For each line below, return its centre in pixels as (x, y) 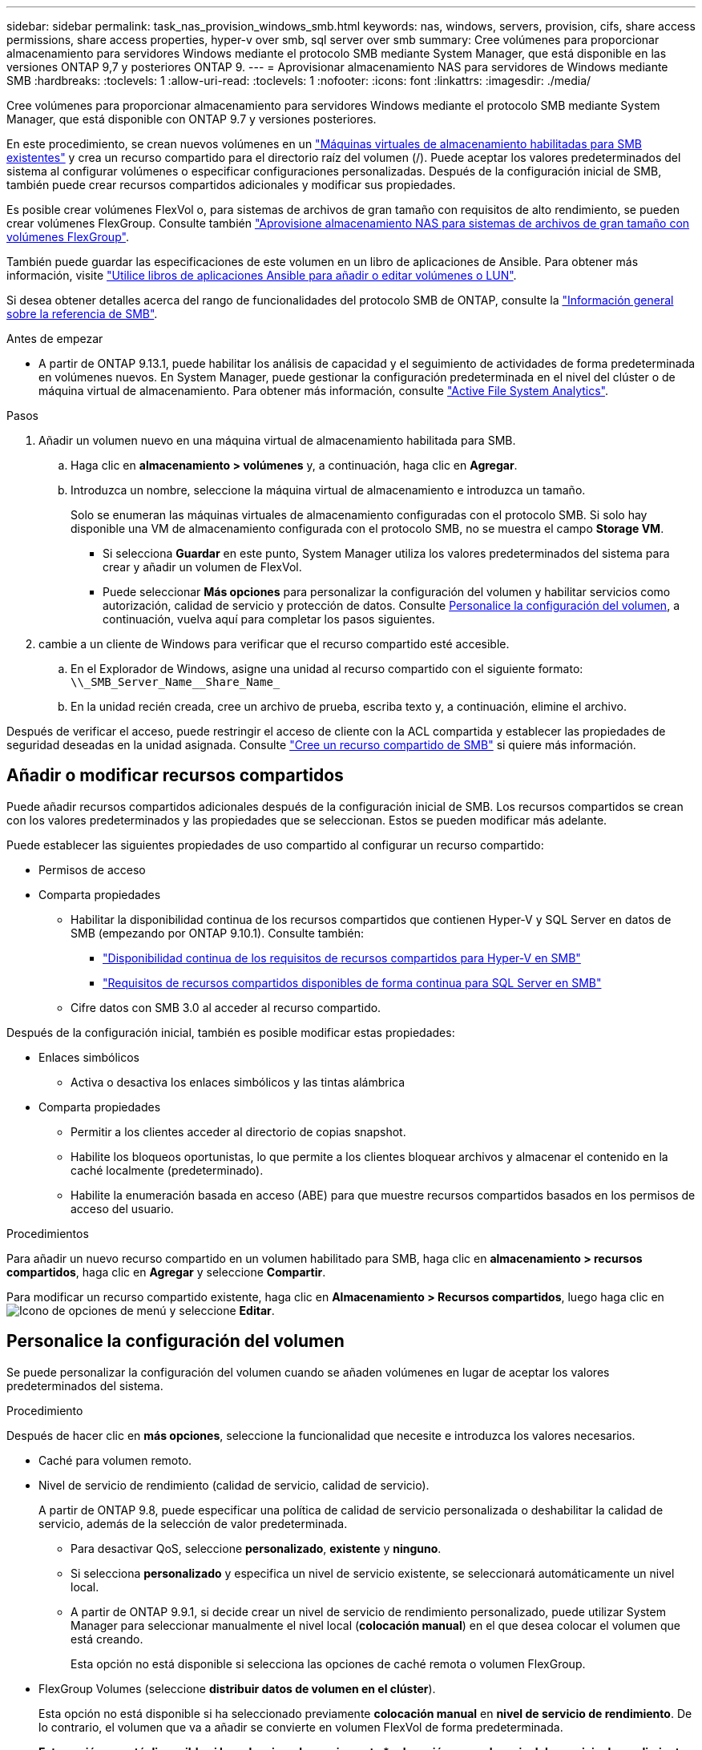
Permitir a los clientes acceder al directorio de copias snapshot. (238, 1131)
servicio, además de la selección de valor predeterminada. (193, 1523)
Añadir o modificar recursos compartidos (175, 776)
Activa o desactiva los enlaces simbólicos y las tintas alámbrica (238, 1082)
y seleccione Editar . (222, 1310)
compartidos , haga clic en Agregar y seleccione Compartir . (166, 1272)
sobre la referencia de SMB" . (82, 314)
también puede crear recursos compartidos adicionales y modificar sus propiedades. (231, 185)
